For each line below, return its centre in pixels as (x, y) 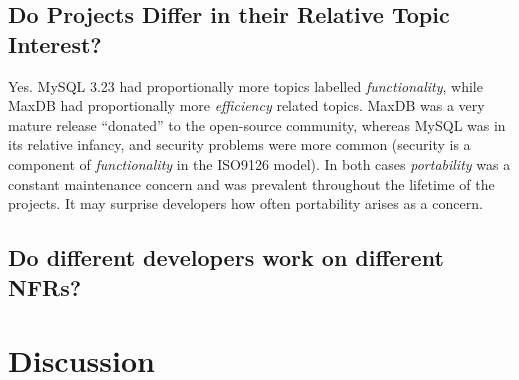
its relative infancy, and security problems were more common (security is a (239, 144)
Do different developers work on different (226, 257)
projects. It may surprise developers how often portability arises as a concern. (245, 203)
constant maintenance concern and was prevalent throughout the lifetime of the (251, 183)
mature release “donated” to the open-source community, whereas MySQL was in (257, 124)
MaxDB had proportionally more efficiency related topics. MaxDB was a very (246, 105)
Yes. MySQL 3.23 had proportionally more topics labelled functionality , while (245, 85)
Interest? (55, 43)
